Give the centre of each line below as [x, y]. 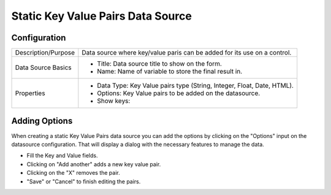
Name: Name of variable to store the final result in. [170, 72]
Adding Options [42, 121]
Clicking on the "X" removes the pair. [73, 173]
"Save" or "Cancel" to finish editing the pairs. [84, 182]
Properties [30, 93]
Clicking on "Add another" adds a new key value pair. [94, 164]
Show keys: [114, 101]
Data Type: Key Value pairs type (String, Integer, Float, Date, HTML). [196, 86]
